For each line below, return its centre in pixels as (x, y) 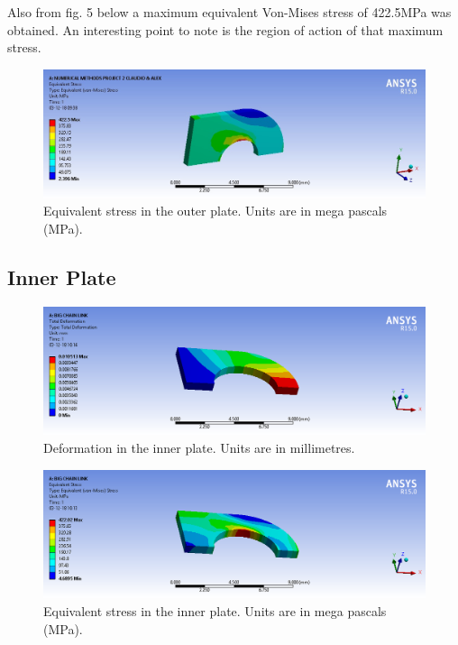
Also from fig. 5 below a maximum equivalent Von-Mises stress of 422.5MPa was (229, 12)
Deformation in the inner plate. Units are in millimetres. (199, 448)
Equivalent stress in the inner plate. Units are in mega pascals (215, 611)
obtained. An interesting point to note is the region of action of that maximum (225, 29)
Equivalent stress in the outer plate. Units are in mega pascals (215, 211)
